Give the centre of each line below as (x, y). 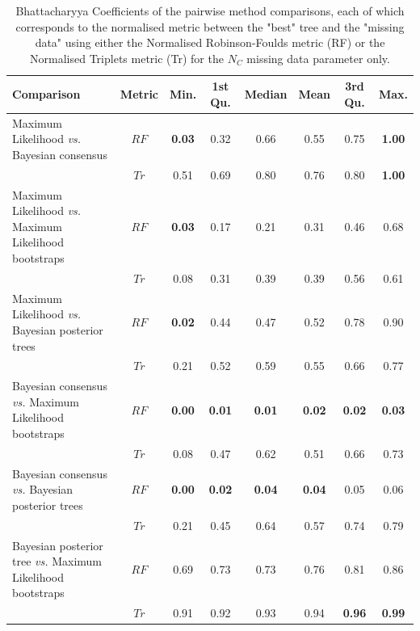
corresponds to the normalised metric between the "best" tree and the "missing (210, 26)
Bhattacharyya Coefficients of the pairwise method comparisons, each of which (210, 11)
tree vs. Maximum (57, 561)
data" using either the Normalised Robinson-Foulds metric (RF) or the (210, 42)
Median (266, 94)
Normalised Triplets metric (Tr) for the (127, 58)
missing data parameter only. (318, 58)
